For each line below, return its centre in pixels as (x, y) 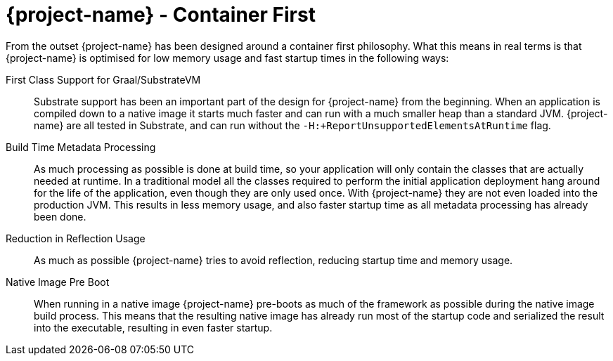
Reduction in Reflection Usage (76, 238)
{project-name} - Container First (161, 15)
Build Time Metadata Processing (81, 147)
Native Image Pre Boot (58, 282)
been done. (60, 216)
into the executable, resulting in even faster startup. (153, 327)
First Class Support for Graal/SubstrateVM (103, 79)
